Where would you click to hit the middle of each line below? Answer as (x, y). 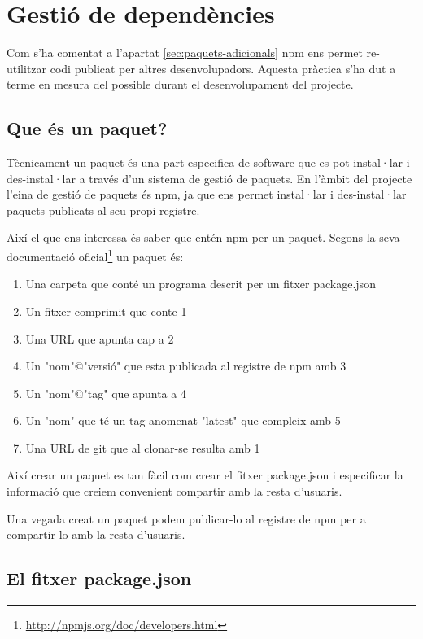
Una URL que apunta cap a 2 (100, 338)
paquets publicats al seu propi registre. (103, 210)
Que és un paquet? (87, 128)
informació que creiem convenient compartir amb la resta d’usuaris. (174, 491)
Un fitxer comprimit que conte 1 (106, 311)
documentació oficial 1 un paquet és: (95, 255)
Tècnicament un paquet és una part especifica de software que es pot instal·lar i (208, 162)
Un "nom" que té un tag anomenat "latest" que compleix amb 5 (183, 420)
